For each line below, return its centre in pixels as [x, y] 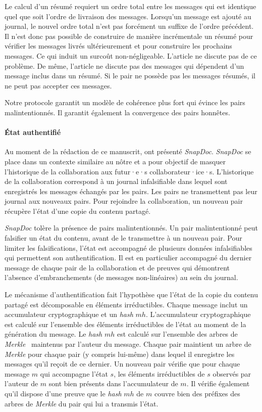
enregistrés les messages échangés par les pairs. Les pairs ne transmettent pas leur [131, 191]
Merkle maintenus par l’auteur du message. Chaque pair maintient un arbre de [128, 344]
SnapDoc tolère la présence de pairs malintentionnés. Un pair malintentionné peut [131, 228]
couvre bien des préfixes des [197, 393]
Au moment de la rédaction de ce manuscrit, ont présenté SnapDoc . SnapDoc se [128, 151]
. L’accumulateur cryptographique [198, 314]
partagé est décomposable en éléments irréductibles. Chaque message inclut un [126, 304]
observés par [232, 373]
